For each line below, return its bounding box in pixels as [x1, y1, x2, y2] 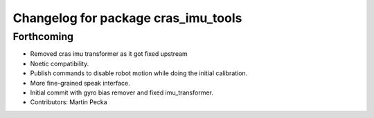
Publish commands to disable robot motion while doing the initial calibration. [30, 69, 248, 77]
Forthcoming [12, 30, 74, 43]
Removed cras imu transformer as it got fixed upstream [30, 50, 188, 58]
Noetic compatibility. [30, 59, 89, 68]
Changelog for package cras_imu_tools [12, 10, 242, 26]
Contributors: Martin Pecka [30, 98, 107, 106]
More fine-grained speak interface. [30, 79, 131, 87]
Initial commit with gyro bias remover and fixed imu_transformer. [30, 88, 214, 97]
